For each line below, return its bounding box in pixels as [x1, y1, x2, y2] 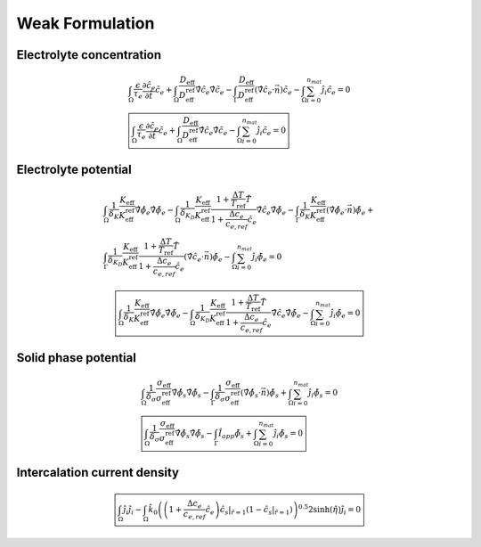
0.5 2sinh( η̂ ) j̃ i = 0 [298, 503, 362, 517]
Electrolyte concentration [16, 47, 162, 62]
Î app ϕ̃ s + [218, 428, 253, 440]
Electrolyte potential [16, 162, 133, 177]
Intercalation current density [16, 465, 180, 480]
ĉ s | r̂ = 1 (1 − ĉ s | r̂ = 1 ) [219, 504, 293, 517]
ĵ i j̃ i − [123, 504, 143, 517]
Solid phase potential [16, 350, 137, 365]
